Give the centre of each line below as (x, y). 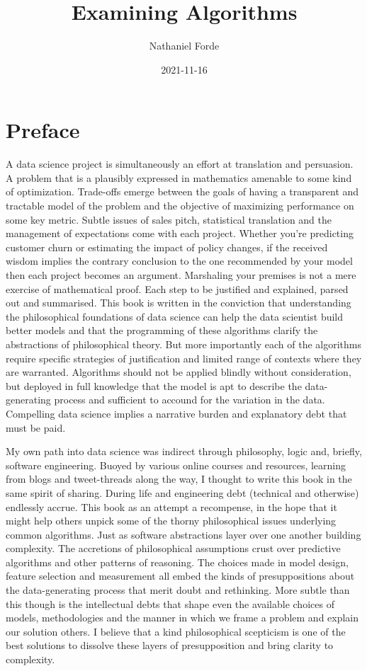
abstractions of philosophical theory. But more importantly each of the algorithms (184, 344)
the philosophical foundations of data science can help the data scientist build (175, 316)
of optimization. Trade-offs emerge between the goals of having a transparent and (182, 191)
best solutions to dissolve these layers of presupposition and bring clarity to (170, 645)
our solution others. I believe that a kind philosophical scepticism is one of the (176, 631)
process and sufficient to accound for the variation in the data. (190, 400)
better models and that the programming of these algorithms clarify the (162, 330)
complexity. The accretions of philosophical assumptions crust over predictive (173, 548)
